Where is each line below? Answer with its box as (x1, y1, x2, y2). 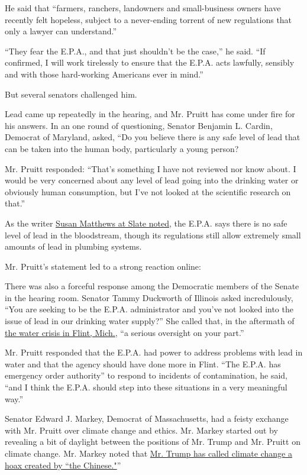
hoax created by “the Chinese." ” (5, 458, 121, 471)
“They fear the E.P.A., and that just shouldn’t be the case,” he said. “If (5, 44, 266, 57)
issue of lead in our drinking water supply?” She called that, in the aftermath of (5, 315, 295, 327)
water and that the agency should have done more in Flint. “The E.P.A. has (5, 357, 281, 370)
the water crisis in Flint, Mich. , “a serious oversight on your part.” (5, 326, 244, 338)
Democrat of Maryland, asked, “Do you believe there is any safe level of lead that (5, 131, 300, 143)
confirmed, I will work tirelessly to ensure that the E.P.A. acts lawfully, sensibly (5, 56, 295, 69)
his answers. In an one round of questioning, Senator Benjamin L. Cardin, (5, 119, 273, 131)
